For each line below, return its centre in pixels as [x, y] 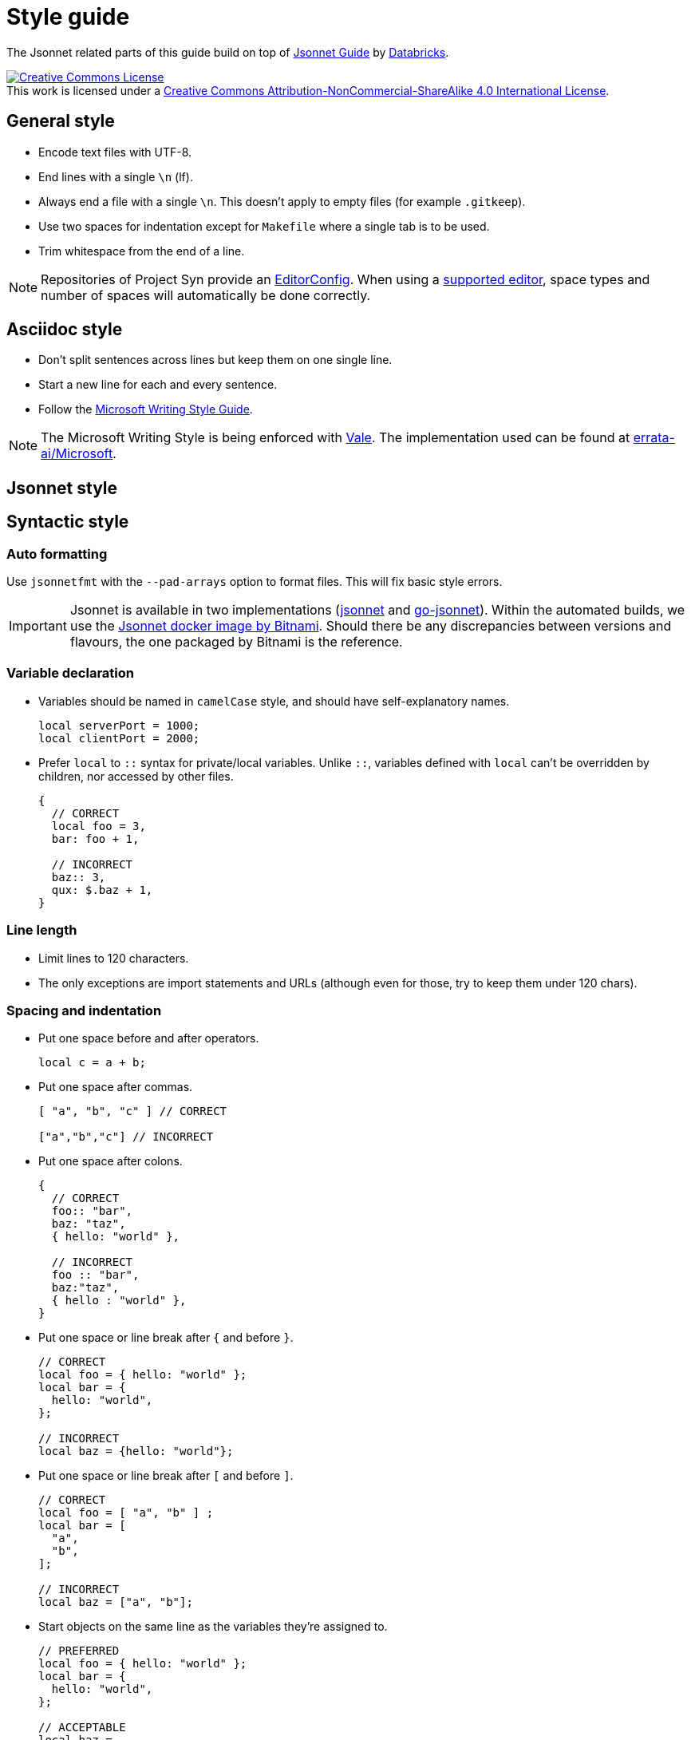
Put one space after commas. [116, 1087]
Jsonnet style [62, 488]
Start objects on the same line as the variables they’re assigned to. [213, 1627]
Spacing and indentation [84, 1010]
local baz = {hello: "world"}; [136, 1451]
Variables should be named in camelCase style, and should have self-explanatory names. [274, 701]
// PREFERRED [79, 1651]
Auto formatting [57, 554]
